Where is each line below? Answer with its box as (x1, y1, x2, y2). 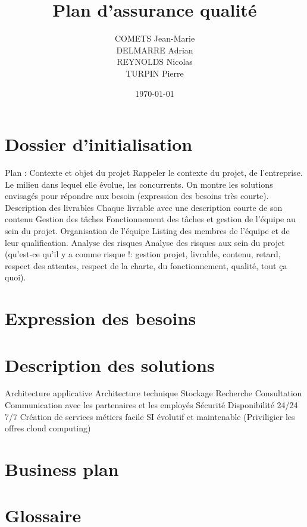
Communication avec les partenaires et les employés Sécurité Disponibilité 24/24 (5, 399, 298, 411)
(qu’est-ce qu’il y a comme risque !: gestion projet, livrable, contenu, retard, (5, 248, 281, 260)
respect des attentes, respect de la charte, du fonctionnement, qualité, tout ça (5, 259, 287, 272)
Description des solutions (5, 352, 215, 377)
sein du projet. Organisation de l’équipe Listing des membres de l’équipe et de (5, 225, 290, 236)
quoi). (5, 271, 26, 283)
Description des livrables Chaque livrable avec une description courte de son (5, 201, 283, 213)
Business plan (5, 457, 119, 481)
